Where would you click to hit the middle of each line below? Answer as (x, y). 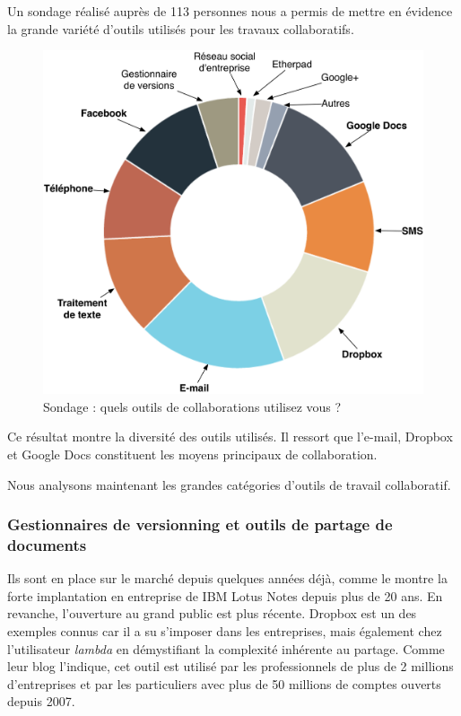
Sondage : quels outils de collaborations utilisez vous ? (192, 406)
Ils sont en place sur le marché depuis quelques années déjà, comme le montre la (227, 578)
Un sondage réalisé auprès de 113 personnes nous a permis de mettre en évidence (230, 11)
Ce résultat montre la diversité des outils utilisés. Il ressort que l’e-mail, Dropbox (230, 437)
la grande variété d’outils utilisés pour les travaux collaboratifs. (181, 28)
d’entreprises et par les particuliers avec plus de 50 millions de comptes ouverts (224, 683)
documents (47, 544)
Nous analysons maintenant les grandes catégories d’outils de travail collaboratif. (229, 484)
